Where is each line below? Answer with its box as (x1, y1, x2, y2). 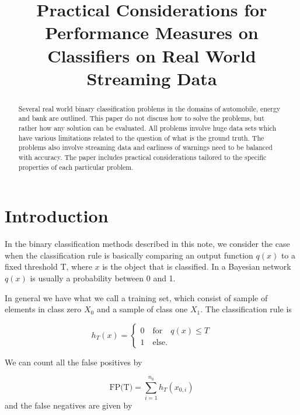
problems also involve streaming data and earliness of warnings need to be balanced (18, 142, 273, 152)
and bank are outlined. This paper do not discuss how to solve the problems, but (18, 113, 264, 123)
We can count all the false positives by (5, 355, 142, 368)
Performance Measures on (45, 20, 259, 44)
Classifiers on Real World (47, 43, 256, 67)
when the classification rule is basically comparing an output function (5, 249, 253, 261)
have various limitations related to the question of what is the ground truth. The (18, 132, 264, 142)
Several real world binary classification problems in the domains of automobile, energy (18, 103, 281, 113)
